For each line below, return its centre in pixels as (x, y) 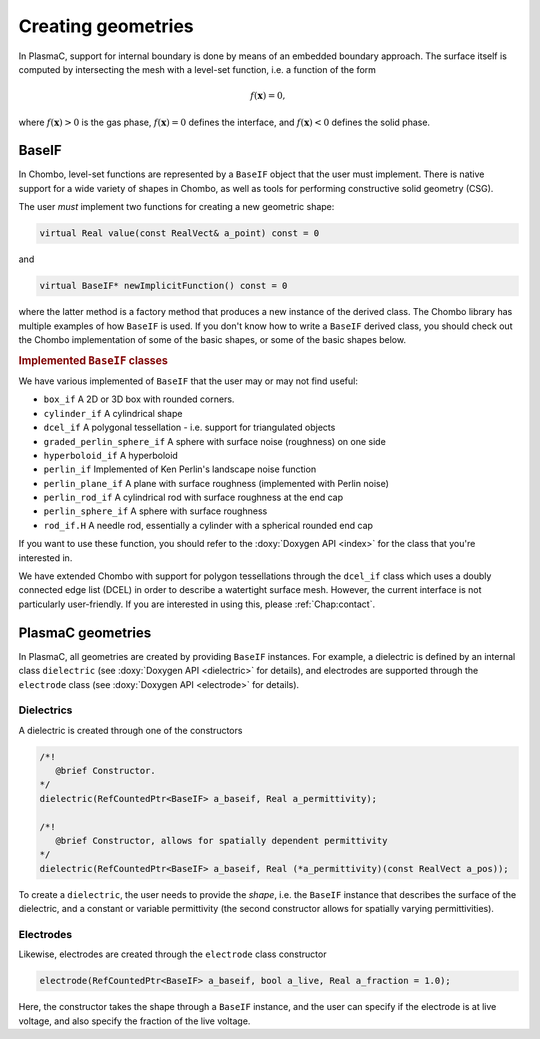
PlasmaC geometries (85, 632)
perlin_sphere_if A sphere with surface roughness (155, 511)
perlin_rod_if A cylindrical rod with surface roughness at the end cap (193, 497)
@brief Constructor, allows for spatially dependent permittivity (221, 840)
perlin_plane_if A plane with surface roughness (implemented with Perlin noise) (216, 483)
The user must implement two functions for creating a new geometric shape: (176, 207)
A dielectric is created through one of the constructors (130, 730)
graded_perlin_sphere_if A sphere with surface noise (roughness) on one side (215, 441)
